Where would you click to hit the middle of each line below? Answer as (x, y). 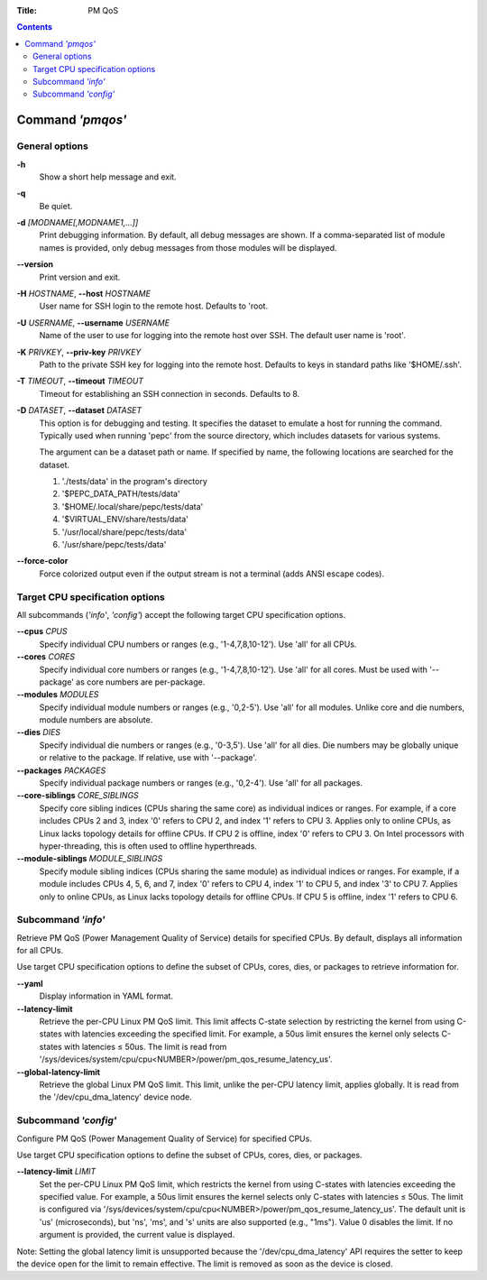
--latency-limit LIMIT (56, 1172)
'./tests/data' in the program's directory (134, 482)
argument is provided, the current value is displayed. (137, 1235)
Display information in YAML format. (106, 996)
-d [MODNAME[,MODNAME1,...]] (78, 223)
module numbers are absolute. (96, 720)
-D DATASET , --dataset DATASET (79, 410)
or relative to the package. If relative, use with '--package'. (148, 758)
